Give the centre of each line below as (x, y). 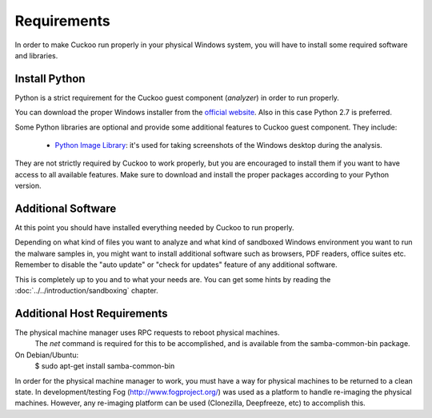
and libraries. (36, 55)
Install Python (50, 79)
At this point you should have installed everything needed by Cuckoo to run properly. (155, 228)
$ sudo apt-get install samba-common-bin (105, 366)
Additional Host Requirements (91, 313)
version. (28, 186)
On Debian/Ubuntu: (47, 355)
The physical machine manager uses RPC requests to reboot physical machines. (147, 332)
